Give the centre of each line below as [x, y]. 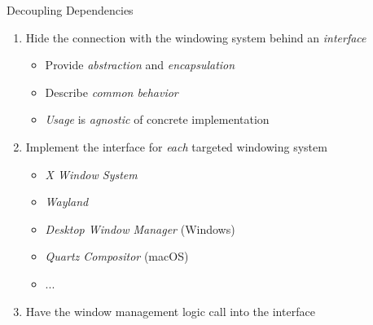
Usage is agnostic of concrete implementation [157, 119]
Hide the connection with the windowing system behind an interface [196, 37]
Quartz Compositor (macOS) [117, 256]
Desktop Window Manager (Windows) [140, 228]
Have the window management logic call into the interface [170, 311]
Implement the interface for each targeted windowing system [176, 146]
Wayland [67, 202]
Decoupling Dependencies [70, 10]
